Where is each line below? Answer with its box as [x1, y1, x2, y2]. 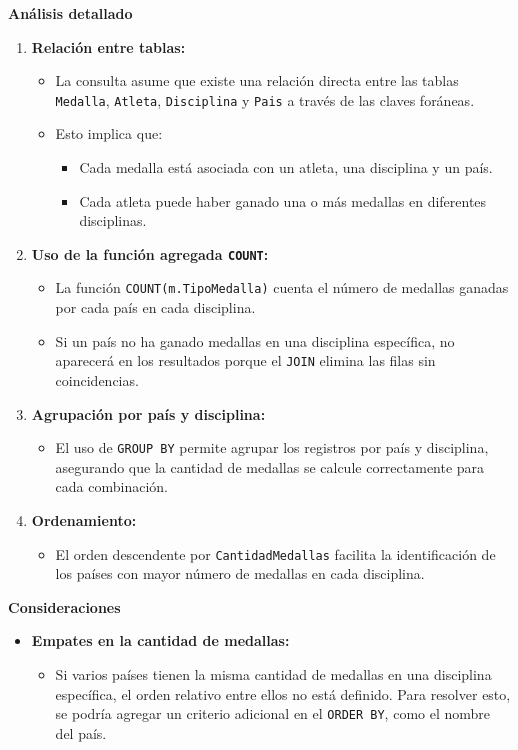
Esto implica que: [55, 123, 163, 144]
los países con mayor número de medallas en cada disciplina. [55, 563, 425, 584]
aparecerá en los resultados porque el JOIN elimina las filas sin [55, 350, 436, 371]
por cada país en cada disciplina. [55, 297, 256, 318]
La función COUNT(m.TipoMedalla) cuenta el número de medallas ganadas [55, 277, 509, 298]
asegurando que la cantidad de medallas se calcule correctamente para [55, 456, 485, 477]
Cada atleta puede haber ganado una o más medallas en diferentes [79, 190, 487, 211]
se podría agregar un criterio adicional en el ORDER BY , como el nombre [55, 703, 491, 724]
